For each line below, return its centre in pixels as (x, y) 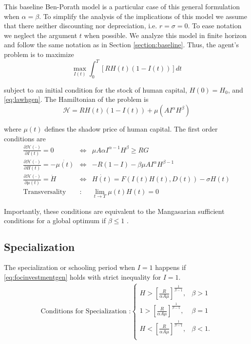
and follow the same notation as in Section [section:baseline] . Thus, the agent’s (121, 45)
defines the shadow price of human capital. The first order (131, 129)
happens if (171, 267)
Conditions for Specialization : (86, 311)
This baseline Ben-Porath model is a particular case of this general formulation (122, 6)
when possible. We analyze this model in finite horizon (165, 35)
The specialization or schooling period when (69, 267)
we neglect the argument (41, 35)
